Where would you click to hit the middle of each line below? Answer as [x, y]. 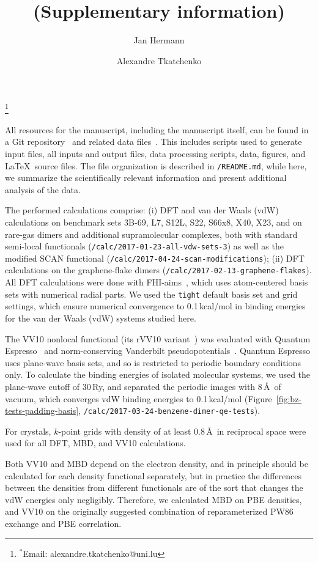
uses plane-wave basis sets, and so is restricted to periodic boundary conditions [153, 362]
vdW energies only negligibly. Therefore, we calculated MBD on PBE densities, [153, 499]
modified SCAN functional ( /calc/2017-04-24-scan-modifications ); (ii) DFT [155, 258]
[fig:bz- [289, 398]
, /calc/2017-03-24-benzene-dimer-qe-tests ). [169, 410]
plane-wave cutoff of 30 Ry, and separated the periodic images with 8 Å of [143, 386]
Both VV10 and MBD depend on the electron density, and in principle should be [157, 463]
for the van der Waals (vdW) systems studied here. [101, 318]
